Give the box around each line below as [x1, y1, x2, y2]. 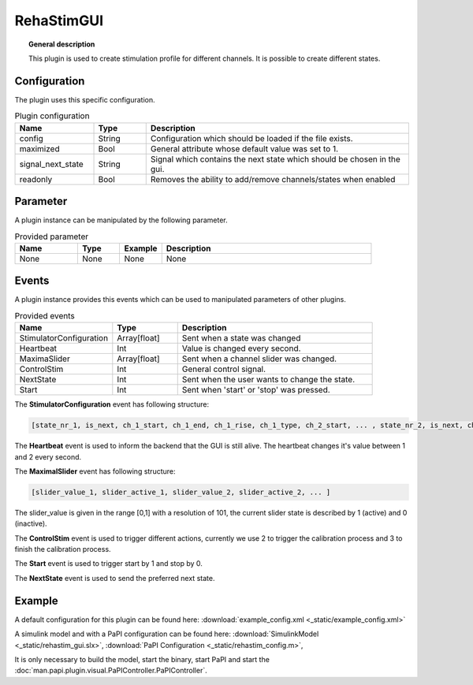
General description [28, 39, 95, 49]
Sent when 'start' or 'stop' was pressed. [181, 385, 330, 396]
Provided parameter [14, 231, 89, 242]
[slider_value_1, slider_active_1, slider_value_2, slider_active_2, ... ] [31, 487, 331, 497]
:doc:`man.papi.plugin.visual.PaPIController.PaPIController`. [14, 666, 208, 676]
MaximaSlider [19, 353, 70, 364]
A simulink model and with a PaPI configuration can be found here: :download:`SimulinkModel [14, 629, 319, 638]
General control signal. [181, 363, 266, 374]
